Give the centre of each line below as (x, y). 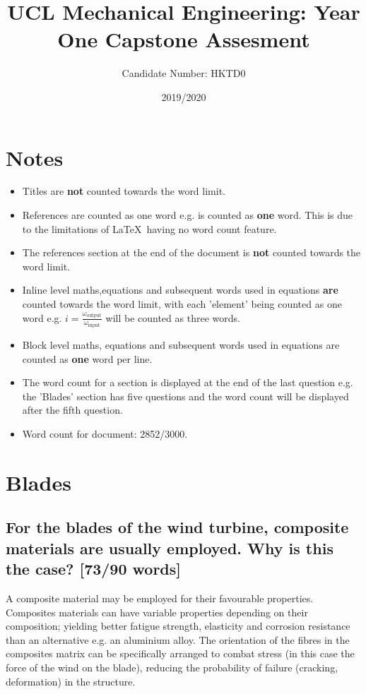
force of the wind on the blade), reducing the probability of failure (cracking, (172, 667)
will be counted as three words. (173, 317)
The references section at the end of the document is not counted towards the (191, 252)
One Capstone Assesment (184, 39)
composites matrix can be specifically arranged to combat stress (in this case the (180, 653)
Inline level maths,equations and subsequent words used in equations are (180, 290)
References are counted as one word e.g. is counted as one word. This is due (188, 215)
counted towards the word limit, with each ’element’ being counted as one (182, 304)
